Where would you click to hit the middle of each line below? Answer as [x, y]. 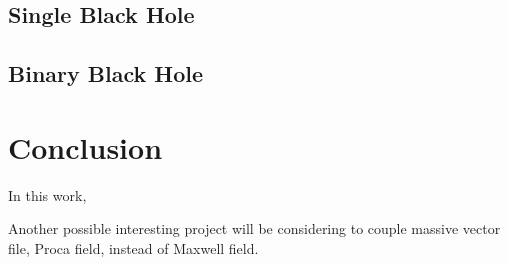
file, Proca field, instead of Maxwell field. [133, 247]
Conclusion [85, 146]
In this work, [47, 194]
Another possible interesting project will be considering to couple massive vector [254, 228]
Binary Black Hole [105, 73]
